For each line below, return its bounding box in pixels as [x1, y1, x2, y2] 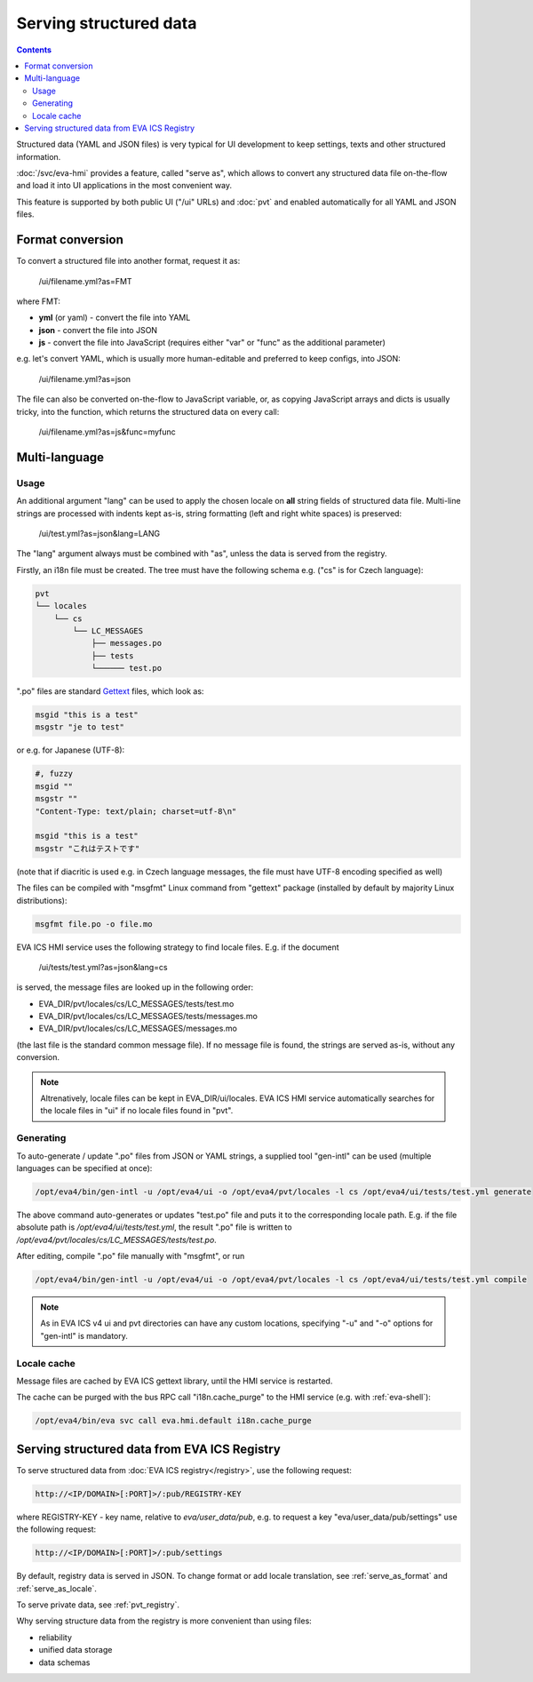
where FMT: [16, 296, 61, 307]
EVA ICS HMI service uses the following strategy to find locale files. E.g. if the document [16, 942, 339, 953]
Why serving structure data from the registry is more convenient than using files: [16, 1615, 313, 1626]
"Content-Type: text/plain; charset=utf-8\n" [35, 806, 237, 817]
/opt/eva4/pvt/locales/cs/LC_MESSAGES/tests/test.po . [16, 1234, 217, 1245]
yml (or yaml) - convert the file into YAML [38, 312, 191, 323]
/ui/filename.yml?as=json [38, 373, 131, 384]
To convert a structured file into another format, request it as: [16, 256, 241, 267]
